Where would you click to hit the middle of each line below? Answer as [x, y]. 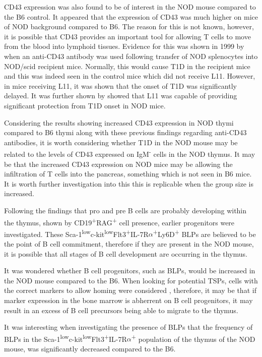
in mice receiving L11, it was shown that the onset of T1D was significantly [120, 85]
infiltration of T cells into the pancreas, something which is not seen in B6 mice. [128, 174]
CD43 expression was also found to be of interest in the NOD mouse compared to [130, 7]
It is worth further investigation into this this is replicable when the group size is [129, 183]
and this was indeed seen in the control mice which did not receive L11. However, [130, 76]
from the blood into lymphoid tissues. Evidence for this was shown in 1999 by [124, 46]
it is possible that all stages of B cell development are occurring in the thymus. [126, 253]
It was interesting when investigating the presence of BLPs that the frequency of [128, 327]
